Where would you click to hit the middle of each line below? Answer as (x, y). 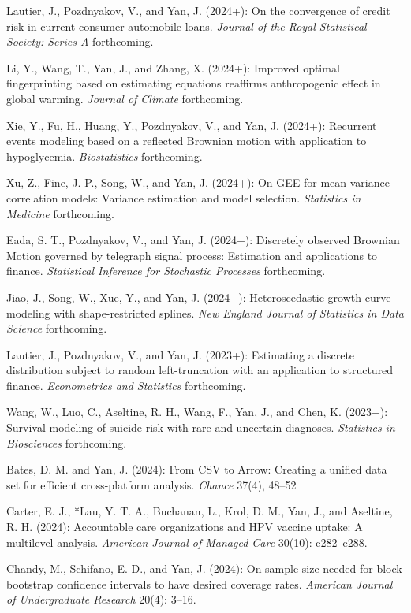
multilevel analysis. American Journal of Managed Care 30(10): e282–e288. (187, 542)
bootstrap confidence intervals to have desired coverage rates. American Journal (200, 583)
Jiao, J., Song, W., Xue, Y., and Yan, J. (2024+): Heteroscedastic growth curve (199, 297)
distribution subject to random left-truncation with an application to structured (200, 370)
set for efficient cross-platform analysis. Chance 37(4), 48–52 (151, 484)
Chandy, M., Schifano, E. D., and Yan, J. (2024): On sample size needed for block (204, 568)
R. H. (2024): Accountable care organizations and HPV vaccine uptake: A (185, 527)
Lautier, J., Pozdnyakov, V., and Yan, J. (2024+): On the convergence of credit (198, 10)
